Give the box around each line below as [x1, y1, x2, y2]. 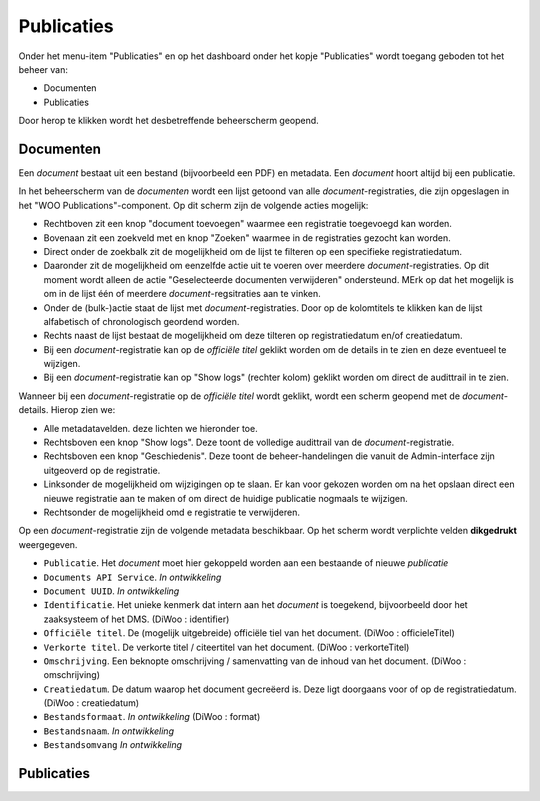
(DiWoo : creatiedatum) [43, 697, 140, 709]
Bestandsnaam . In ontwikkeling [43, 725, 175, 737]
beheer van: [18, 63, 69, 75]
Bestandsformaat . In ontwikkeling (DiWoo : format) [43, 711, 261, 723]
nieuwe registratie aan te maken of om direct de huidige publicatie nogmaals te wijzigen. [43, 492, 409, 504]
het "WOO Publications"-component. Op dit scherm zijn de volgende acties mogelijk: [18, 199, 369, 211]
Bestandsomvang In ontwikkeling [43, 739, 183, 751]
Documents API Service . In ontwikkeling [43, 571, 222, 583]
